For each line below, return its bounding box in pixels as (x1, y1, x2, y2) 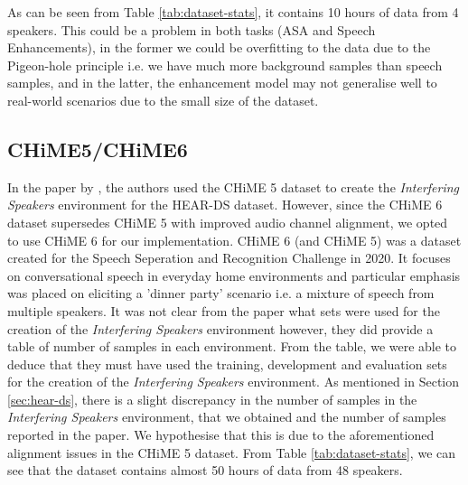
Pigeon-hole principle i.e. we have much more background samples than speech (7, 55, 443, 74)
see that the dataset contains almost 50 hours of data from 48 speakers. (7, 461, 403, 480)
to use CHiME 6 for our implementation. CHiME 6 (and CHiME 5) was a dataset (7, 230, 462, 249)
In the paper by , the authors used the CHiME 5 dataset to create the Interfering (7, 177, 460, 196)
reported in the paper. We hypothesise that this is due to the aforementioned (7, 425, 435, 444)
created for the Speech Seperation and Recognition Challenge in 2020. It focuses (7, 248, 451, 267)
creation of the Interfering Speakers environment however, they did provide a (7, 319, 434, 338)
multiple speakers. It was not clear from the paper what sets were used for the (7, 301, 440, 320)
